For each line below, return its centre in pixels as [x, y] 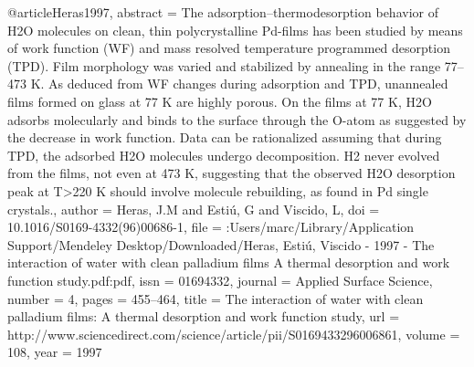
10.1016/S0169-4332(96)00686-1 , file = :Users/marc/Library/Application [211, 227]
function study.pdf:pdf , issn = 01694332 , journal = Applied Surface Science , [220, 280]
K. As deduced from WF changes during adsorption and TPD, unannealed [239, 84]
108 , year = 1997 [55, 352]
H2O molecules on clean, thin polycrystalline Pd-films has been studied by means [235, 30]
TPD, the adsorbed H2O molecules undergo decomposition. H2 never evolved [224, 155]
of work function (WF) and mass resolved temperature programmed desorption [229, 48]
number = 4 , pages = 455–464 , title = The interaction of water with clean [216, 298]
